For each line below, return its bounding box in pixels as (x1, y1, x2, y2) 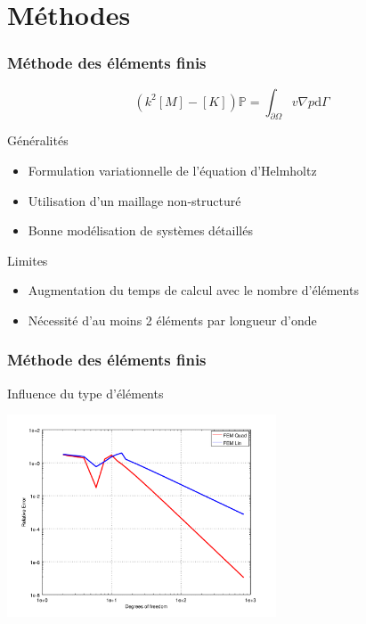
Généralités (7, 131, 69, 150)
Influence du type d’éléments (7, 383, 164, 402)
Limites (7, 250, 48, 269)
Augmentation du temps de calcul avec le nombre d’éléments (28, 281, 359, 300)
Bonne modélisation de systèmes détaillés (28, 221, 253, 240)
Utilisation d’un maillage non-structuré (28, 191, 241, 209)
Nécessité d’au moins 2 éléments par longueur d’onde (28, 310, 317, 329)
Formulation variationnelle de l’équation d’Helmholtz (28, 160, 317, 179)
